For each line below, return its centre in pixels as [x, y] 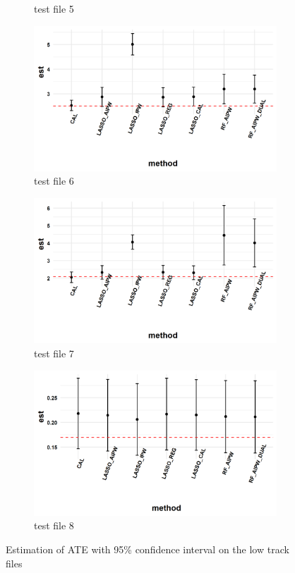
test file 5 [54, 8]
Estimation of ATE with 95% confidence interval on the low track [147, 549]
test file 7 [54, 353]
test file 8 [54, 525]
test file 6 [54, 181]
